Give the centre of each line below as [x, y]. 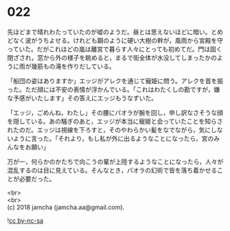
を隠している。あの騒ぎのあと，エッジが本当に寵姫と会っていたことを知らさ [115, 121]
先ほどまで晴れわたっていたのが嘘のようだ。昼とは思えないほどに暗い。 [109, 32]
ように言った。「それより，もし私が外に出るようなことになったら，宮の [113, 138]
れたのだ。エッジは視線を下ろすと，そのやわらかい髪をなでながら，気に [109, 130]
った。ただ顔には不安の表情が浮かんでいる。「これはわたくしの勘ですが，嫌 [114, 89]
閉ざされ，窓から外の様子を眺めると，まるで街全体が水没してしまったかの [112, 57]
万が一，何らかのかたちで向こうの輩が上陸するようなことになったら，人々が [115, 162]
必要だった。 [37, 179]
